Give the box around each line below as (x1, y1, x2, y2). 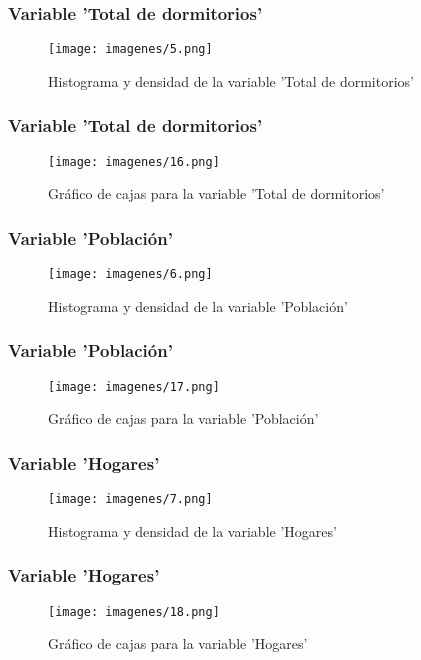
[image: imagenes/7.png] (48, 492, 213, 507)
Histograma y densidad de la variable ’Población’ (48, 295, 348, 316)
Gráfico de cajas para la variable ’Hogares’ (48, 633, 308, 654)
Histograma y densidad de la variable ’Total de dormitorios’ (48, 70, 414, 91)
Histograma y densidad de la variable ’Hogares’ (48, 520, 337, 541)
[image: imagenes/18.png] (48, 604, 220, 619)
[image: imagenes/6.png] (48, 267, 213, 282)
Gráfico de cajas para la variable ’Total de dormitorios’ (48, 183, 385, 204)
